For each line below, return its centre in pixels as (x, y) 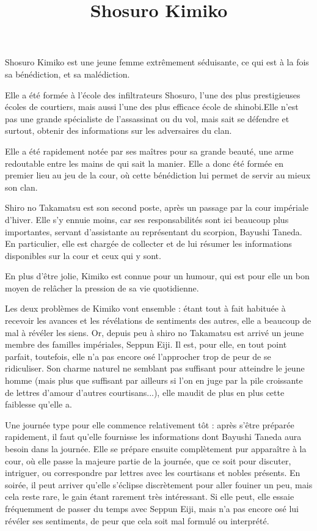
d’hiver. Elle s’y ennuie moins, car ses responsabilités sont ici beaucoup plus (147, 219)
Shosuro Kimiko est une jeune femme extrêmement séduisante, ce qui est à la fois (157, 62)
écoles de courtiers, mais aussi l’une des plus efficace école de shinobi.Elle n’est (152, 107)
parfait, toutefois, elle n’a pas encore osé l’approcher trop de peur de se (138, 356)
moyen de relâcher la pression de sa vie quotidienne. (102, 287)
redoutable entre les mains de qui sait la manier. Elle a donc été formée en (144, 163)
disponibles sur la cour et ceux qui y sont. (83, 255)
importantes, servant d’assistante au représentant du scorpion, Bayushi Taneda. (154, 231)
